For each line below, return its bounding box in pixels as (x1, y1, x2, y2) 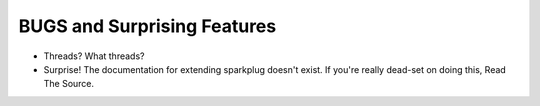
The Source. (43, 78, 95, 90)
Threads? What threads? (43, 50, 145, 62)
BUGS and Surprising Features (18, 15, 277, 37)
